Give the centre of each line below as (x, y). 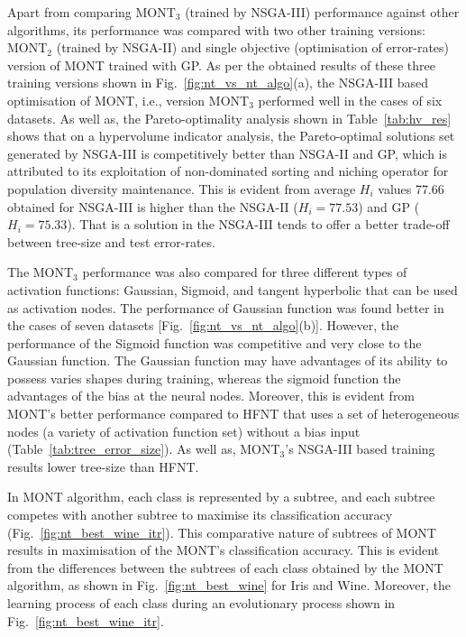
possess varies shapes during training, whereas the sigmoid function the (204, 378)
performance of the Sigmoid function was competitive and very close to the (215, 342)
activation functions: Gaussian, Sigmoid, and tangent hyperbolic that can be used (233, 289)
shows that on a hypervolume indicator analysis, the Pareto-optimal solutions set (231, 136)
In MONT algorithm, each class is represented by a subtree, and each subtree (221, 497)
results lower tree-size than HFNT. (103, 466)
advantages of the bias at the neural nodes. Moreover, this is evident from (211, 396)
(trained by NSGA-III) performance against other (322, 12)
